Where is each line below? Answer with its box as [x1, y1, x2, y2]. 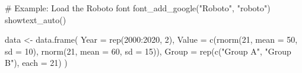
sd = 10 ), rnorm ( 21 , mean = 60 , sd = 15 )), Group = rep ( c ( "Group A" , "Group [5, 45, 291, 57]
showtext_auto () [5, 13, 66, 26]
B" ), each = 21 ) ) [5, 56, 68, 69]
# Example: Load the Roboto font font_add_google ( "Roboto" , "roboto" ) [5, 2, 271, 14]
